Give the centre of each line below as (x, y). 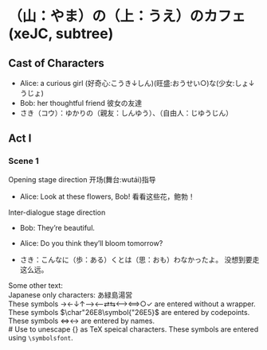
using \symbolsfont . (41, 337)
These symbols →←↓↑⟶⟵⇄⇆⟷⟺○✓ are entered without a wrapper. (132, 304)
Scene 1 (24, 161)
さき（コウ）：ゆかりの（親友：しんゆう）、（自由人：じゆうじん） (126, 113)
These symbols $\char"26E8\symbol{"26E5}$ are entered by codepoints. (129, 312)
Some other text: (36, 285)
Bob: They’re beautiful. (57, 227)
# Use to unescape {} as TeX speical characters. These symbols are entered (133, 329)
